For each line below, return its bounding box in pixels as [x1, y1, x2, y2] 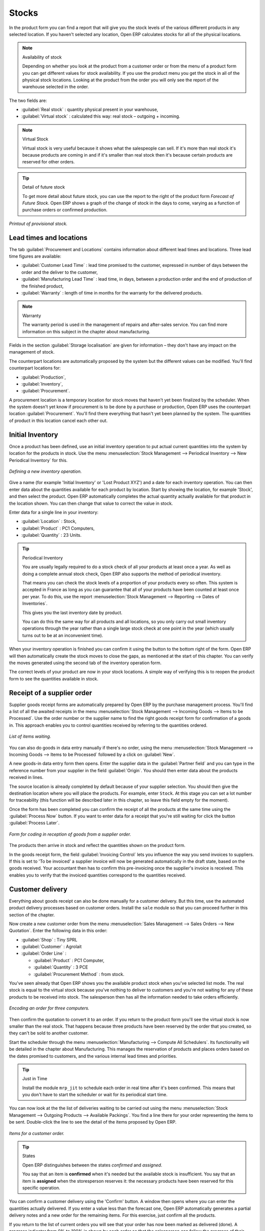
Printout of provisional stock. [9, 221, 68, 227]
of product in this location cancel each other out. [9, 418, 108, 423]
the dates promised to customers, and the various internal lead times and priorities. [9, 1053, 178, 1059]
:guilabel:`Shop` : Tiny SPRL [21, 937, 78, 942]
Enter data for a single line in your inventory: [9, 509, 99, 515]
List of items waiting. [9, 734, 52, 740]
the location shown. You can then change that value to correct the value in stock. [9, 500, 173, 506]
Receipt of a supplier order [9, 688, 92, 697]
